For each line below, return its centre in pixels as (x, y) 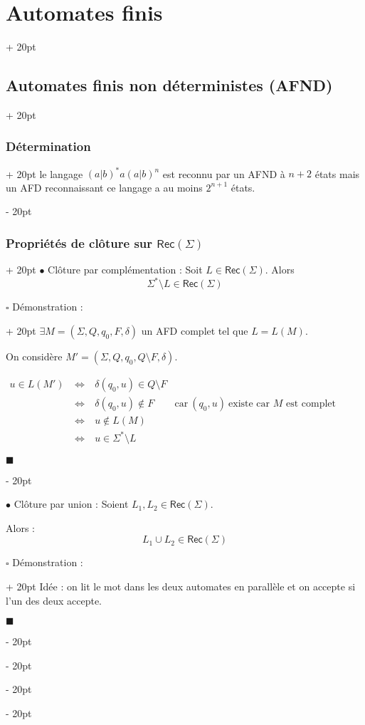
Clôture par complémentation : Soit (125, 270)
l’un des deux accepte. (54, 600)
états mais (337, 173)
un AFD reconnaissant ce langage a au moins (104, 187)
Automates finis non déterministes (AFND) (169, 85)
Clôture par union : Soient (71, 504)
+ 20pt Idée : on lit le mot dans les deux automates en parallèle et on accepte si (181, 586)
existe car (249, 403)
